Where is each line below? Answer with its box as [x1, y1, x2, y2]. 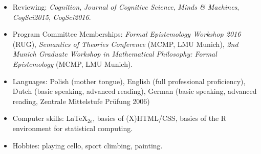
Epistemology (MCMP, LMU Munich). [12, 58, 133, 69]
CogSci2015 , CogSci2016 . [12, 11, 91, 22]
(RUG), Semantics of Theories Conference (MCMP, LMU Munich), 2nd [12, 38, 238, 49]
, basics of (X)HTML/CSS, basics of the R [93, 113, 227, 123]
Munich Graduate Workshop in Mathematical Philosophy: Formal [12, 48, 217, 59]
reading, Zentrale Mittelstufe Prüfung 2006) [12, 95, 150, 106]
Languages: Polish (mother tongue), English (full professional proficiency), [12, 75, 246, 86]
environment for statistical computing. [12, 122, 133, 133]
